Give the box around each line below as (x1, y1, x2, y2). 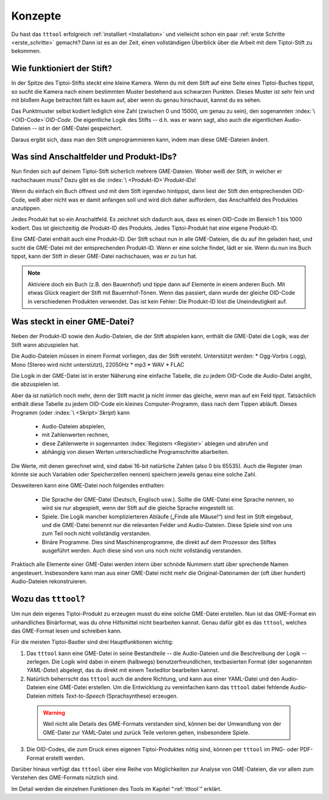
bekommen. (11, 48, 41, 55)
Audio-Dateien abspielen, (41, 422, 106, 430)
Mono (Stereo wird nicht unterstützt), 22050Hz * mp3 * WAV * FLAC (11, 361, 185, 368)
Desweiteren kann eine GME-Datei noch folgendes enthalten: (11, 482, 165, 489)
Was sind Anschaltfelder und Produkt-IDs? (11, 152, 177, 162)
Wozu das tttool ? (11, 594, 85, 604)
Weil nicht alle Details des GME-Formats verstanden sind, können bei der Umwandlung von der (43, 720, 281, 727)
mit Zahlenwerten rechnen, (41, 431, 110, 439)
